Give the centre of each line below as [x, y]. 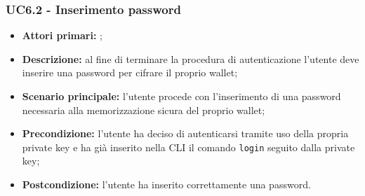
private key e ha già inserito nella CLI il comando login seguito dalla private [188, 147]
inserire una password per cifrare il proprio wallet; [130, 72]
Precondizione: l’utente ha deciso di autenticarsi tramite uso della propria [185, 133]
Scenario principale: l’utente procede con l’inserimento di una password [181, 96]
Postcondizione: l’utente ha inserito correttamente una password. [166, 184]
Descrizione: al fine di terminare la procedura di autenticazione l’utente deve [191, 58]
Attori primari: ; [62, 35]
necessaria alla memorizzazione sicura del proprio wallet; [144, 110]
